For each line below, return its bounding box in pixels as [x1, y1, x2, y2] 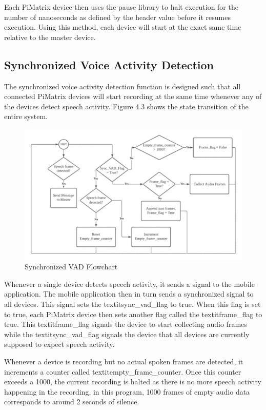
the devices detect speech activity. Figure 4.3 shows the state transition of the [4, 101, 249, 111]
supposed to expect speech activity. [4, 339, 115, 349]
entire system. [4, 111, 48, 122]
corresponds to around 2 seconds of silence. [4, 396, 139, 407]
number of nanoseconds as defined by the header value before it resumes [4, 11, 231, 22]
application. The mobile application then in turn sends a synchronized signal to [4, 288, 254, 299]
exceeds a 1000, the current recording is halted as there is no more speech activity [4, 376, 261, 387]
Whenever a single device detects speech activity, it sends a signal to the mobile [4, 278, 255, 289]
